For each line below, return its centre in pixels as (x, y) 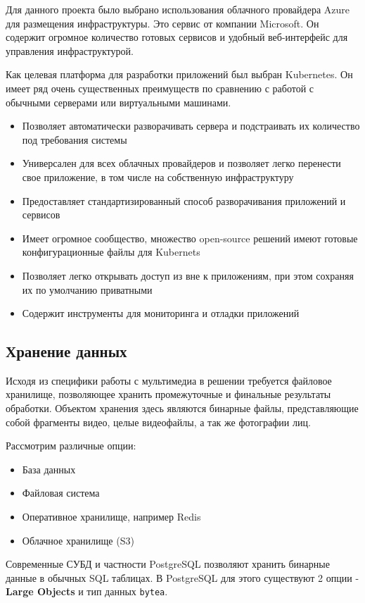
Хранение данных (66, 351)
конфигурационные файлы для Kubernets (111, 252)
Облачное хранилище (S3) (78, 540)
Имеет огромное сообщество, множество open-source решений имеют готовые (190, 238)
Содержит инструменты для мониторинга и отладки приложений (161, 313)
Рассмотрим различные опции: (71, 446)
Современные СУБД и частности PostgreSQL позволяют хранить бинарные (168, 564)
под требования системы (75, 139)
